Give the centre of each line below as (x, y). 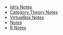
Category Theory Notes (34, 12)
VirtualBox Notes (27, 17)
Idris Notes (21, 7)
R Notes (18, 28)
